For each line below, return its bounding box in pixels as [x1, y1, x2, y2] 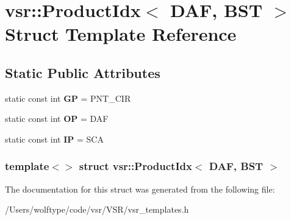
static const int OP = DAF [5, 112, 109, 125]
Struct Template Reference [5, 21, 237, 46]
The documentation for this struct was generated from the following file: [5, 182, 275, 195]
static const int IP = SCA [5, 132, 104, 145]
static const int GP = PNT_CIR [5, 91, 131, 104]
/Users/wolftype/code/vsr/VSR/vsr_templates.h [5, 203, 189, 216]
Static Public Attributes [5, 63, 160, 82]
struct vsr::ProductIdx [79, 158, 192, 174]
